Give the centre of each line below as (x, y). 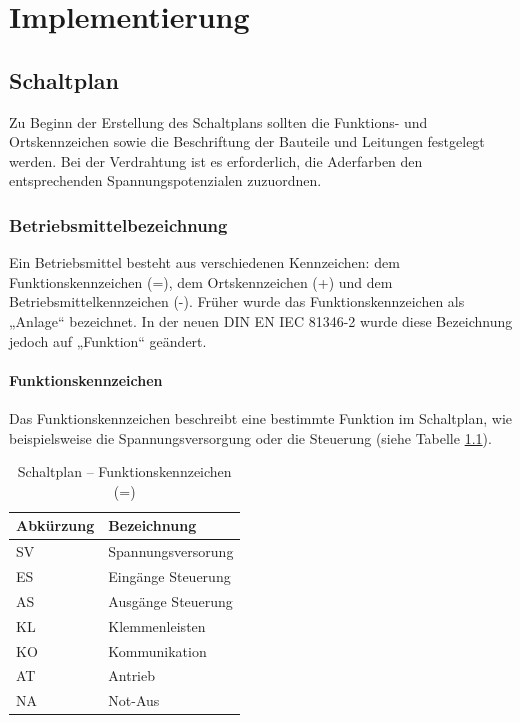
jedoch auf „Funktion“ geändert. (108, 340)
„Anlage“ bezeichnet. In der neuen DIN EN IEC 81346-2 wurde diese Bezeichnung (261, 320)
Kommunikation (157, 650)
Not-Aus (134, 700)
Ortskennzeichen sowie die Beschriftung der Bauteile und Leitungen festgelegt (247, 141)
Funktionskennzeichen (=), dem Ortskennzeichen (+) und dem (201, 281)
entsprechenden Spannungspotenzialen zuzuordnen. (165, 180)
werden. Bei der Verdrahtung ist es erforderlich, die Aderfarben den (216, 160)
